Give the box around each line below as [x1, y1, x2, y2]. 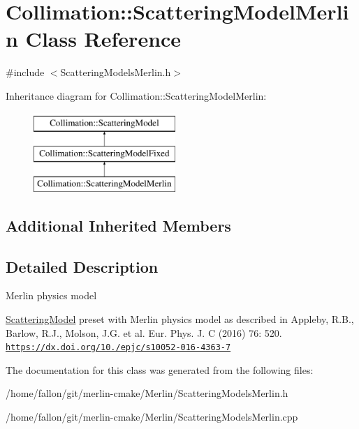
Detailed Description [6, 255, 159, 277]
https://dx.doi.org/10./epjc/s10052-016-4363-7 [6, 343, 231, 353]
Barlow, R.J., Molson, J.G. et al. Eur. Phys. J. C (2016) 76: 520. [6, 325, 282, 340]
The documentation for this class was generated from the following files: [6, 362, 314, 377]
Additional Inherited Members [6, 214, 231, 236]
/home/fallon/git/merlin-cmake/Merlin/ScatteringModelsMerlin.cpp [6, 409, 298, 424]
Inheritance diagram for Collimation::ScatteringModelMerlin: [6, 88, 267, 103]
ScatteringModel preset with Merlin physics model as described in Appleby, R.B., [6, 312, 354, 326]
